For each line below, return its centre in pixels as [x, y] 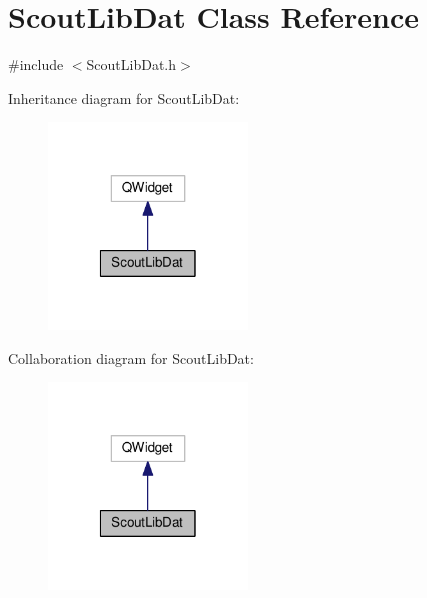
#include [36, 64]
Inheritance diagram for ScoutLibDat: [124, 97]
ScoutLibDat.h [131, 64]
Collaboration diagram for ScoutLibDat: [131, 357]
